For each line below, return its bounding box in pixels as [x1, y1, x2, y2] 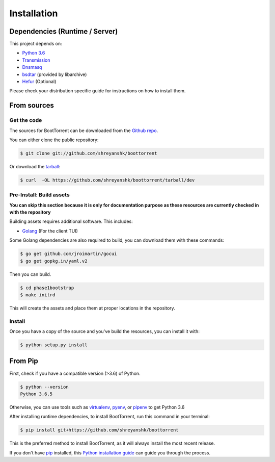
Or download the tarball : [9, 163, 61, 169]
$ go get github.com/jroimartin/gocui [20, 251, 117, 257]
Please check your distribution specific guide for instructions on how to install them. [9, 88, 186, 94]
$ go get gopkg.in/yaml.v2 [20, 258, 88, 264]
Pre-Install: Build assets [9, 191, 70, 198]
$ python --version [20, 384, 69, 390]
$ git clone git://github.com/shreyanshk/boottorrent [20, 150, 157, 156]
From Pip [9, 357, 38, 366]
